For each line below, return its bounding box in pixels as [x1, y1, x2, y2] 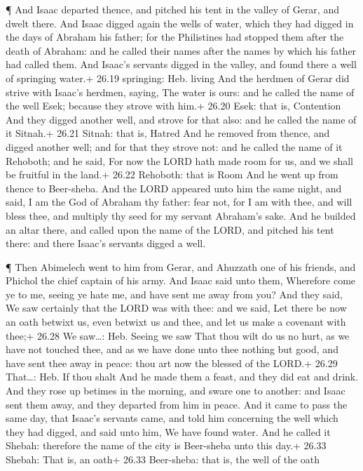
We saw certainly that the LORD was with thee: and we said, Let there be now [6, 300, 347, 315]
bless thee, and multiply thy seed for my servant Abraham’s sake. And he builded [6, 208, 356, 223]
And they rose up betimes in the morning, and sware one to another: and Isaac [6, 383, 345, 398]
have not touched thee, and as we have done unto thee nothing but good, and [6, 342, 338, 357]
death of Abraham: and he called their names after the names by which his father [6, 43, 357, 58]
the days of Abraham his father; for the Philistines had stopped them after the [6, 29, 344, 44]
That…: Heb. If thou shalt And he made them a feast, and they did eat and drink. [6, 369, 359, 384]
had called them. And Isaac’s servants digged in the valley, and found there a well [6, 57, 357, 72]
